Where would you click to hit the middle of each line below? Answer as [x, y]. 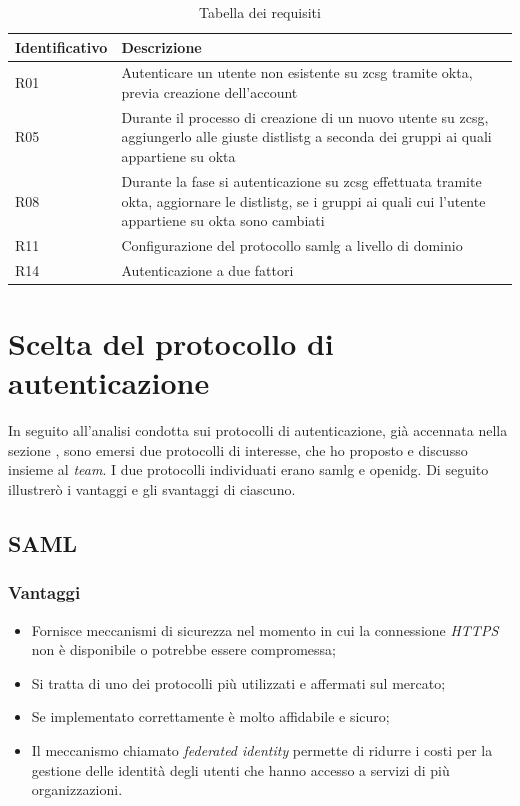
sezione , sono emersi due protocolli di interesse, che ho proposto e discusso [238, 449]
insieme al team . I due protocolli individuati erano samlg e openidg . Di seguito [248, 469]
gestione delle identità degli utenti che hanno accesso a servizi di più [240, 769]
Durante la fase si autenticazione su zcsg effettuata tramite [301, 180]
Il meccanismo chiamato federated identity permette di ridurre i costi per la [262, 749]
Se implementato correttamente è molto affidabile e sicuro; [210, 716]
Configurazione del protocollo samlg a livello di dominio [292, 244]
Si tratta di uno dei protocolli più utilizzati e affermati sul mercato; [238, 682]
